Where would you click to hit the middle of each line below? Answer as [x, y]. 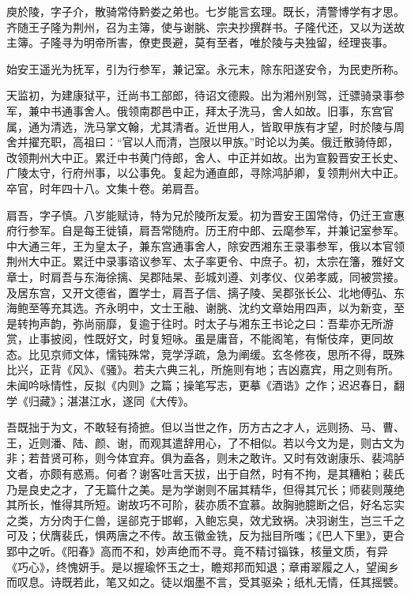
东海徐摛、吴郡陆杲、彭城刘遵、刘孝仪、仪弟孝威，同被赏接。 [244, 276]
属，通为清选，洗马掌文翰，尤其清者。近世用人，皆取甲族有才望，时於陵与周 [205, 126]
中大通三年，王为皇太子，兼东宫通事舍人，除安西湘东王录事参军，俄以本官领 [205, 245]
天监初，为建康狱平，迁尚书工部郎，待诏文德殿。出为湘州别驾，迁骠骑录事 [200, 95]
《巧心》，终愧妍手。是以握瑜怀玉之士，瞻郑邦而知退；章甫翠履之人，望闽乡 [203, 566]
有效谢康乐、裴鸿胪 [354, 458]
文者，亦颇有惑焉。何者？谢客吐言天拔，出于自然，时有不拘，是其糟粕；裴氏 [205, 474]
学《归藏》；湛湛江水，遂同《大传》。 [100, 400]
